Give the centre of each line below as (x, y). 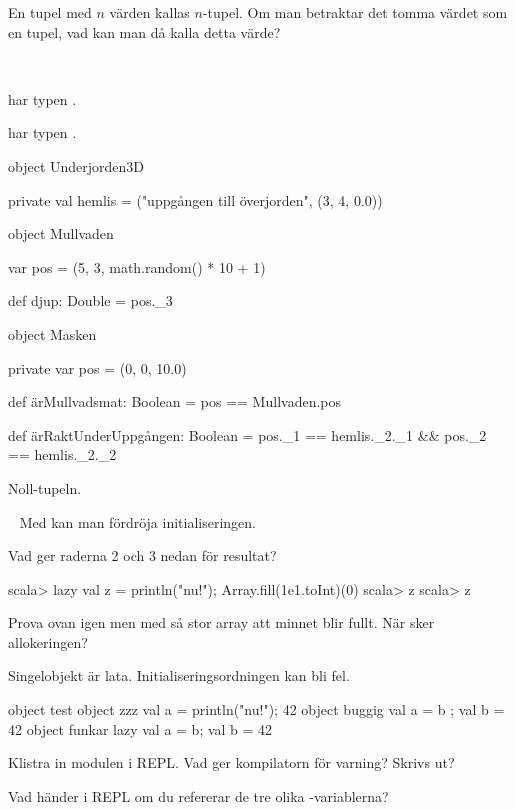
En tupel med (50, 12)
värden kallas (149, 12)
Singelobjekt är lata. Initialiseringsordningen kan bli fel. (179, 675)
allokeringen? (48, 641)
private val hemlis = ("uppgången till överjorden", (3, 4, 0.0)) (195, 199)
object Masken (52, 333)
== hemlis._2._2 (62, 454)
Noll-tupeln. (45, 487)
